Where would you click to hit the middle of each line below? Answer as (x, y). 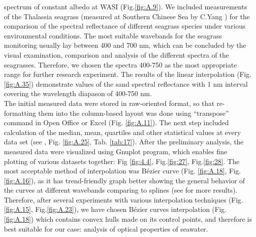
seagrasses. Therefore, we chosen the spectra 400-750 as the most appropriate (120, 64)
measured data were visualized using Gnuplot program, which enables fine (116, 151)
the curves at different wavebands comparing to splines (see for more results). (121, 190)
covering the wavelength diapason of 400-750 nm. (78, 93)
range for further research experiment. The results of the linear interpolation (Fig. (128, 74)
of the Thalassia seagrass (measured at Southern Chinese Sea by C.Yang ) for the (127, 16)
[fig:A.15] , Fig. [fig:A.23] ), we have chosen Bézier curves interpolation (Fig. (115, 209)
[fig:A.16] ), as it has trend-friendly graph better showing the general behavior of (125, 180)
